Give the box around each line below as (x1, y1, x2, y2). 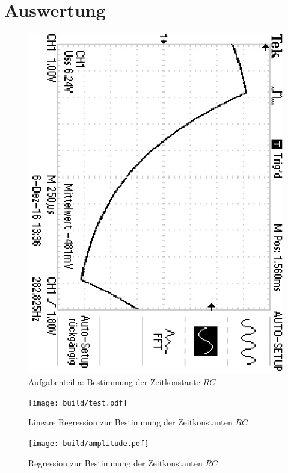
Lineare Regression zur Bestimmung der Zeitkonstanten (28, 416, 233, 428)
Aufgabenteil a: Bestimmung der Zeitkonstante (28, 376, 200, 388)
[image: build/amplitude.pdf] (28, 439, 149, 448)
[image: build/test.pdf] (28, 398, 127, 407)
